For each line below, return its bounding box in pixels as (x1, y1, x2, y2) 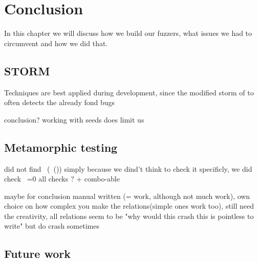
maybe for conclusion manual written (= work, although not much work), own (4, 190, 250, 201)
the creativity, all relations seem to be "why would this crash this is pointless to (4, 210, 254, 221)
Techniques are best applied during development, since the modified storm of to (4, 87, 254, 97)
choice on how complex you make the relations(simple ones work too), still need (4, 200, 254, 211)
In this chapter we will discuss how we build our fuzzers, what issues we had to (4, 28, 252, 38)
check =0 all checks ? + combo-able (4, 173, 120, 184)
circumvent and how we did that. (4, 37, 108, 48)
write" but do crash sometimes (4, 220, 99, 231)
